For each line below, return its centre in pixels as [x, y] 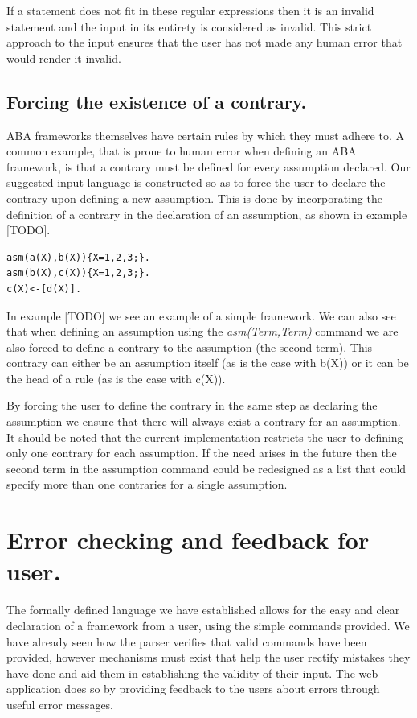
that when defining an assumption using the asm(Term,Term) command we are [202, 331]
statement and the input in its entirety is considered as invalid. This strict [189, 26]
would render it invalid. [64, 58]
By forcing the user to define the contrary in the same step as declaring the [192, 405]
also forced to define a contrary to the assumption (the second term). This [190, 347]
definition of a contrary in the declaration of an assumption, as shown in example [207, 214]
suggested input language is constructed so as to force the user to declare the [196, 182]
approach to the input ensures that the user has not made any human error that [204, 42]
